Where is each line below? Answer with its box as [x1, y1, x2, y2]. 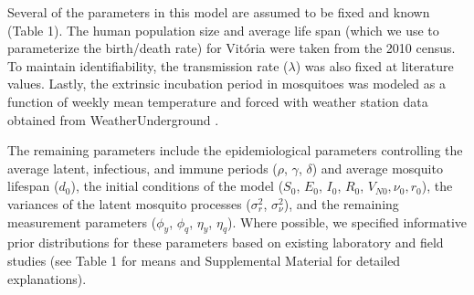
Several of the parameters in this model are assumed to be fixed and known [7, 3, 430, 21]
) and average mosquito [311, 158, 443, 177]
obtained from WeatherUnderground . [7, 110, 219, 129]
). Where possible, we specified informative [227, 212, 468, 231]
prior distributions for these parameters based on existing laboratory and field [7, 233, 444, 252]
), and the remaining [283, 194, 399, 213]
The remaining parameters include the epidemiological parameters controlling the [7, 141, 463, 160]
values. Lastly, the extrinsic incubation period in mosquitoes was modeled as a [7, 74, 446, 93]
